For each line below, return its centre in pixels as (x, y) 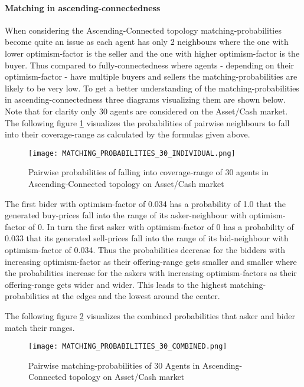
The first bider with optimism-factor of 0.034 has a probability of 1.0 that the (146, 203)
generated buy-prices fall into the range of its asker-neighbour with (126, 215)
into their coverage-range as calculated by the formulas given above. (128, 134)
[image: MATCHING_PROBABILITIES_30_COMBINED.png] (128, 347)
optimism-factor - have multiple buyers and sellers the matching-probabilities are (151, 76)
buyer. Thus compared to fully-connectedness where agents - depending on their (150, 65)
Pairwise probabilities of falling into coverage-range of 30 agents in (148, 172)
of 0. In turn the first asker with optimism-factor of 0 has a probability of (161, 226)
